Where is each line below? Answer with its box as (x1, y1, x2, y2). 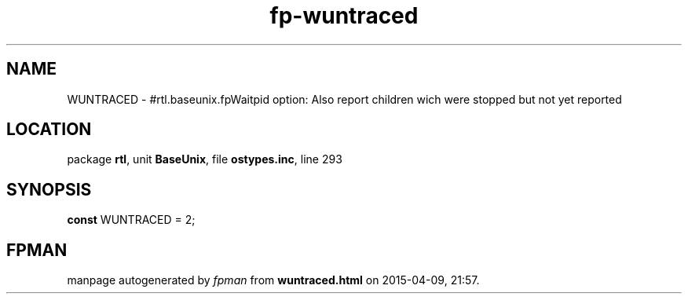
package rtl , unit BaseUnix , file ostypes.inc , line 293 (67, 152, 342, 166)
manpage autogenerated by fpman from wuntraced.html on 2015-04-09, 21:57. (67, 273, 480, 287)
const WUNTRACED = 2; (67, 213, 196, 227)
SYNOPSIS (6, 179, 92, 199)
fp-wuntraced (269, 2, 419, 29)
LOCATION (6, 119, 92, 140)
